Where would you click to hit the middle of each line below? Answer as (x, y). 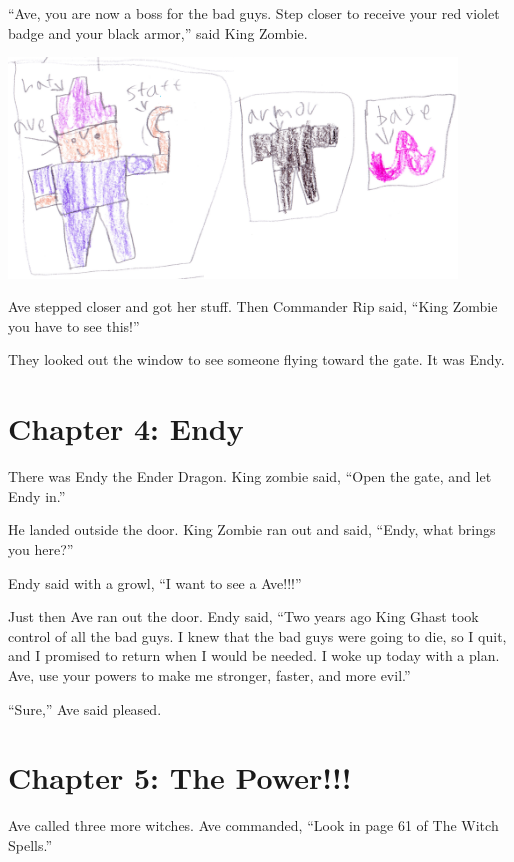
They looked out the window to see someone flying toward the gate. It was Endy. (256, 359)
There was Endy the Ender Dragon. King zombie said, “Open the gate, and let (250, 476)
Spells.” (30, 844)
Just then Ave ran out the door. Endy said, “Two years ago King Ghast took (243, 616)
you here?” (41, 548)
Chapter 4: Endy (126, 428)
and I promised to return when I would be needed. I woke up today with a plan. (254, 655)
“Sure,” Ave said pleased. (85, 708)
